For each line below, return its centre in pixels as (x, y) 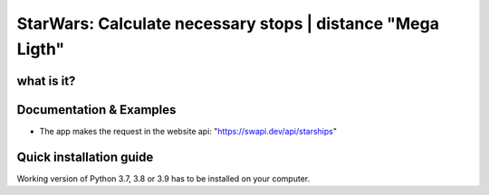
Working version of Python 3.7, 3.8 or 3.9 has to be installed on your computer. (163, 178)
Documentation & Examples (96, 110)
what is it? (46, 81)
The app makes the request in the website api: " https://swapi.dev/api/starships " (188, 131)
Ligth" (41, 49)
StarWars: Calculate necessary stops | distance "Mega (228, 23)
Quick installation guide (85, 157)
